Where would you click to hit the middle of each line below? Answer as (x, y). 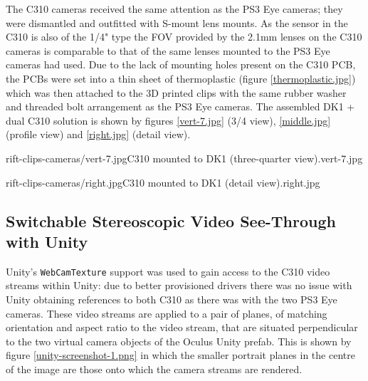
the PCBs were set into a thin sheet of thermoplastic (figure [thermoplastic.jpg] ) (181, 78)
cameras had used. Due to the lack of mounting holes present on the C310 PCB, (181, 64)
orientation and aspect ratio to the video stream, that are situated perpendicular (182, 327)
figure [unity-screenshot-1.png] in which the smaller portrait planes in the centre (180, 355)
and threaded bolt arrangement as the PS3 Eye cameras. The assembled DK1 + (180, 106)
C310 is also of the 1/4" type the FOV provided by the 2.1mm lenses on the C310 (184, 37)
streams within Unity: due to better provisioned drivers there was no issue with (179, 285)
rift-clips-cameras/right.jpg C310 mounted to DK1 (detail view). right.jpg (163, 182)
